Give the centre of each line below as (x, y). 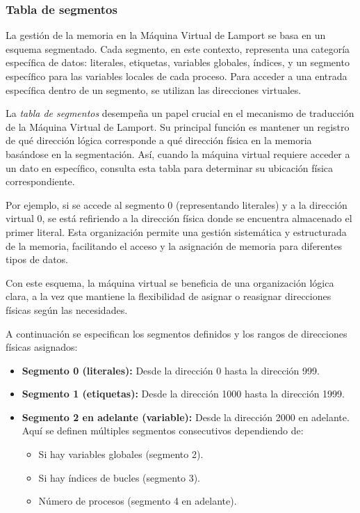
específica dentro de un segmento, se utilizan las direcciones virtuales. (154, 89)
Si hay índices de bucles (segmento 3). (119, 477)
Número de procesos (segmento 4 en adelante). (138, 501)
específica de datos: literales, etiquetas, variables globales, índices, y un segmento (178, 62)
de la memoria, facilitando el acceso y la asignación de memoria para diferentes (174, 245)
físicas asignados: (42, 347)
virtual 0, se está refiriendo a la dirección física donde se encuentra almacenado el (179, 218)
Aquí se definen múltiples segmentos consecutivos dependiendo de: (163, 431)
